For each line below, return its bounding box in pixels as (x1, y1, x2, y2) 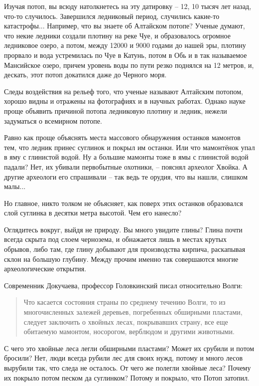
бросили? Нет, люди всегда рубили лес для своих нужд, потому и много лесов (4, 353, 243, 363)
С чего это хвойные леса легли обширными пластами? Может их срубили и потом (4, 343, 255, 353)
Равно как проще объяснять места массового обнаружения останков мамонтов (4, 132, 241, 143)
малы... (4, 181, 26, 192)
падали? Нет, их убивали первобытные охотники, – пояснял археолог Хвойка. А (4, 161, 248, 172)
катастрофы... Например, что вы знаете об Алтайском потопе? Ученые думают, (4, 20, 245, 31)
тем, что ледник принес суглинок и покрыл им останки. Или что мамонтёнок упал (4, 142, 255, 152)
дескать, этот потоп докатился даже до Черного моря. (4, 69, 167, 80)
